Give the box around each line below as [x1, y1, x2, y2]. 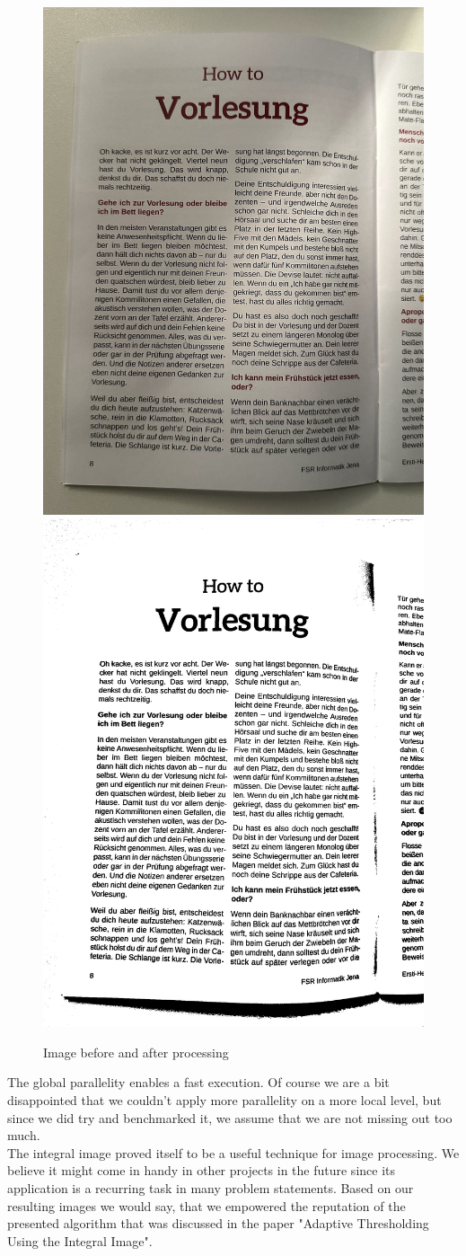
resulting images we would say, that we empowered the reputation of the [7, 1196, 406, 1215]
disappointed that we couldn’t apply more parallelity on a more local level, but [7, 1091, 442, 1110]
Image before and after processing [43, 1042, 229, 1061]
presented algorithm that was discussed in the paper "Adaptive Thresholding [7, 1214, 429, 1233]
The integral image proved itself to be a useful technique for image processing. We [7, 1143, 460, 1162]
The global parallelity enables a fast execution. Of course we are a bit [7, 1073, 390, 1092]
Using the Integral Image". [7, 1231, 153, 1250]
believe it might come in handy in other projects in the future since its [7, 1161, 396, 1180]
